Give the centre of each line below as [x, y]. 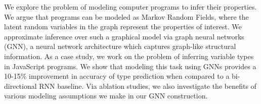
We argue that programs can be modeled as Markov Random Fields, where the [126, 16]
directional [20, 86]
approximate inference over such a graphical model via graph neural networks [124, 36]
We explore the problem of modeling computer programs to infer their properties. [130, 7]
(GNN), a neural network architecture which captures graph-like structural [120, 46]
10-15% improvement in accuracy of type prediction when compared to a [117, 76]
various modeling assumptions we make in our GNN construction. [106, 96]
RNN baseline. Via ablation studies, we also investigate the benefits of [148, 86]
